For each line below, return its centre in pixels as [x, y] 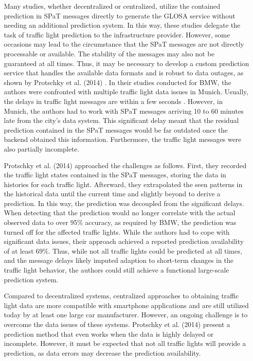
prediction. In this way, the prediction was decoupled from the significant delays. [124, 203]
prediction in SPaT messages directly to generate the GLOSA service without [120, 15]
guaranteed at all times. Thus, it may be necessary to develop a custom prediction [126, 63]
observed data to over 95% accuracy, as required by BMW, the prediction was [120, 222]
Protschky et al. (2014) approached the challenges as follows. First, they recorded [125, 165]
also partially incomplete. [42, 148]
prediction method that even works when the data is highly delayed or [109, 334]
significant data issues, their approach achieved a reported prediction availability [124, 241]
